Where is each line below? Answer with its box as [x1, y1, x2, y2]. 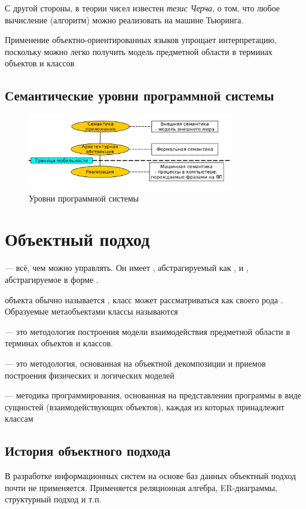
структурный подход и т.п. [5, 493, 102, 505]
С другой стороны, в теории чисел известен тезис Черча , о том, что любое [5, 2, 280, 14]
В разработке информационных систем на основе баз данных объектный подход [5, 470, 296, 482]
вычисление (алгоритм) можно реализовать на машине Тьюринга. [5, 13, 244, 26]
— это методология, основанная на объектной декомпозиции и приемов [5, 356, 266, 369]
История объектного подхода [5, 441, 171, 460]
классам [5, 412, 33, 425]
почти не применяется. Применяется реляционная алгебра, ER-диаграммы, [5, 481, 278, 493]
